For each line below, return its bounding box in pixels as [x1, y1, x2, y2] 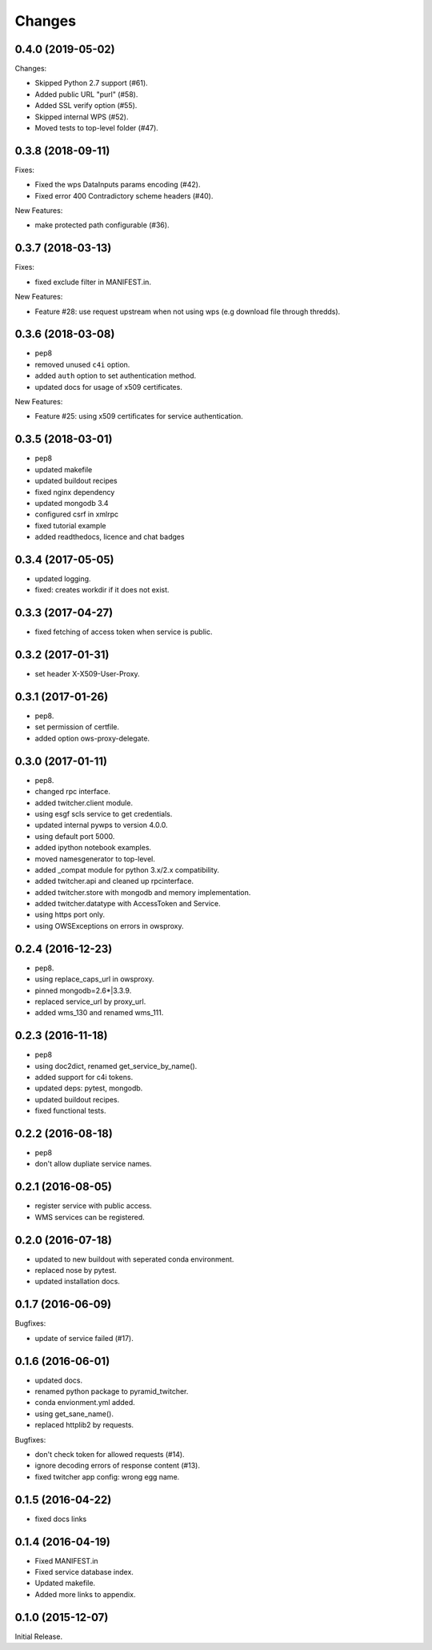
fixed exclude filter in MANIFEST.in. [34, 277, 152, 287]
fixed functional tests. [34, 1106, 106, 1116]
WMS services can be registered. [34, 1212, 146, 1222]
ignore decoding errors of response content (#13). [34, 1461, 200, 1471]
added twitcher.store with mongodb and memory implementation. [34, 887, 251, 897]
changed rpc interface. [34, 787, 111, 797]
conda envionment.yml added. [34, 1398, 135, 1407]
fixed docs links [34, 1514, 87, 1524]
